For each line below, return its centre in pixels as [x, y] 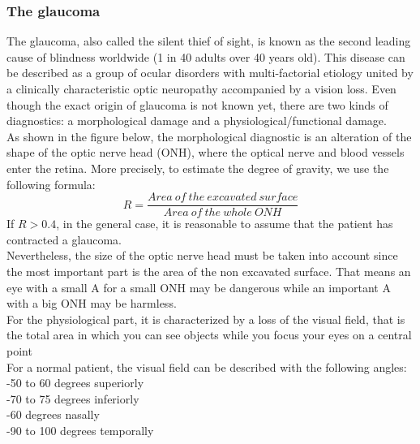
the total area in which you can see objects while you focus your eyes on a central [209, 335]
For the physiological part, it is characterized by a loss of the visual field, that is [206, 319]
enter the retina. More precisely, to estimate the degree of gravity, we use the [198, 168]
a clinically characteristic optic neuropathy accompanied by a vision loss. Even [201, 88]
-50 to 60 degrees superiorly [75, 383]
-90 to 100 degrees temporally [80, 430]
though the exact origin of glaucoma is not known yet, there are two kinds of [197, 104]
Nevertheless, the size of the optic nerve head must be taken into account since [202, 255]
